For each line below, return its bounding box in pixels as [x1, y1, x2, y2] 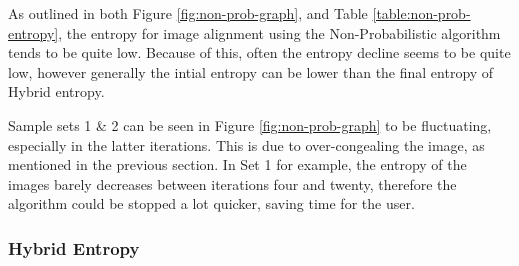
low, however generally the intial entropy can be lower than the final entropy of [8, 61, 494, 82]
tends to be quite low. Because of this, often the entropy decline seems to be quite [8, 42, 511, 63]
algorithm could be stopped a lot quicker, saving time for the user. [8, 193, 415, 214]
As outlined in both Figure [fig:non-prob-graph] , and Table [8, 3, 368, 23]
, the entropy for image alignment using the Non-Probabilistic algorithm [58, 22, 501, 43]
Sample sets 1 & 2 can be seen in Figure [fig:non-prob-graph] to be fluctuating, [8, 114, 492, 135]
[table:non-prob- [372, 3, 471, 23]
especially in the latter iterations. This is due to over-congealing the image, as [8, 134, 485, 155]
